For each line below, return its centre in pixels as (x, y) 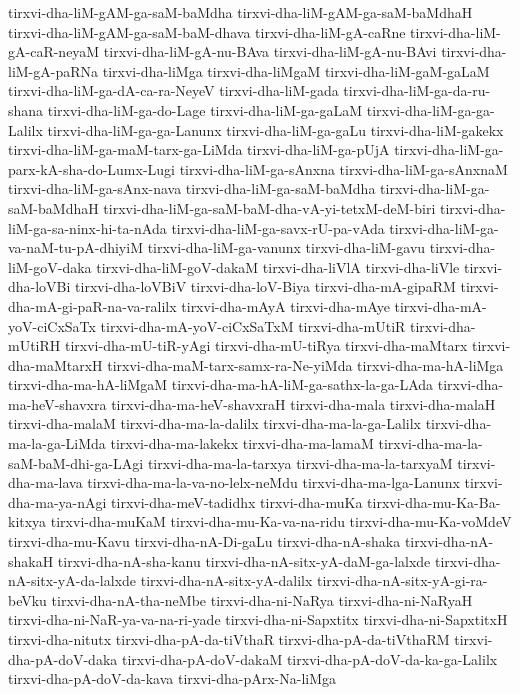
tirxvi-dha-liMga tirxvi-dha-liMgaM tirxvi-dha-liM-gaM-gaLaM (296, 70)
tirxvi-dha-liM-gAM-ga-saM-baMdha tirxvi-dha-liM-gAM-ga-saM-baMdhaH (240, 12)
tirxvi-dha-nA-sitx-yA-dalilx (226, 580)
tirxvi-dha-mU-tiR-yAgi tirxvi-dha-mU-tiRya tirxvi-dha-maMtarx (266, 345)
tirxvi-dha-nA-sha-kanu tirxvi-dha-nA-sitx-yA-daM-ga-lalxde (244, 560)
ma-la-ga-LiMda (57, 443)
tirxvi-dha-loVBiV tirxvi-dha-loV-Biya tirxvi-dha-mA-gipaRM (265, 286)
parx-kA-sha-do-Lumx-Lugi (91, 168)
